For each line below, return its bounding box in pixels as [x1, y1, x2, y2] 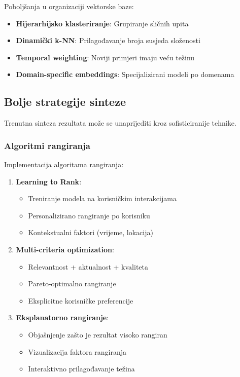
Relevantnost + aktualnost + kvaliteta [28, 261, 148, 272]
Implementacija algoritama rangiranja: [4, 159, 124, 169]
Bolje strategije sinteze [4, 94, 126, 109]
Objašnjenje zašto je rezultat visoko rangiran [28, 329, 167, 340]
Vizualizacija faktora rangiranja [28, 346, 127, 357]
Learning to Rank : [16, 176, 82, 186]
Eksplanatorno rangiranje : [16, 312, 109, 323]
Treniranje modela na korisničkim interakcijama [28, 193, 177, 204]
